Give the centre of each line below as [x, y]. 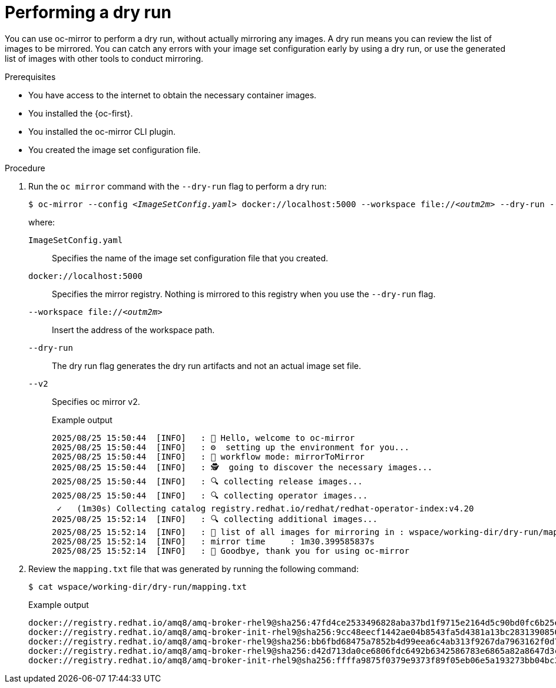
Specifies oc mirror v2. [96, 401]
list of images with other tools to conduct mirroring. [104, 58]
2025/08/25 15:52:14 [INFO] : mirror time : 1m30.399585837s [213, 541]
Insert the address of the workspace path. [133, 330]
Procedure [25, 168]
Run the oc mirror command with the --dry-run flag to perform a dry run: [178, 186]
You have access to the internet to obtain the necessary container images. [173, 95]
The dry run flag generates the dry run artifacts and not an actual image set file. [206, 365]
